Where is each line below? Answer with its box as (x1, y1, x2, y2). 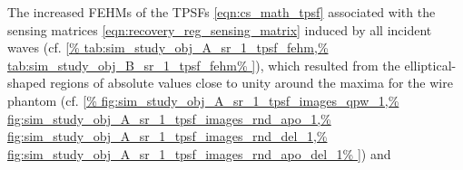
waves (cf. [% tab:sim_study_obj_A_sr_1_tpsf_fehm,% (7, 38, 329, 57)
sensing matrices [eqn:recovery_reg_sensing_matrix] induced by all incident (7, 20, 432, 39)
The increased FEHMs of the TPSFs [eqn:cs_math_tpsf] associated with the (7, 3, 436, 21)
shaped (7, 73, 46, 92)
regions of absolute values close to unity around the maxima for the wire (50, 73, 453, 92)
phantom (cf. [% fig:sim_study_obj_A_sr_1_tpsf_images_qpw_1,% (7, 90, 399, 109)
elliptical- (404, 55, 457, 74)
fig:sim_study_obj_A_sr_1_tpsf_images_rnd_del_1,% (7, 127, 328, 146)
